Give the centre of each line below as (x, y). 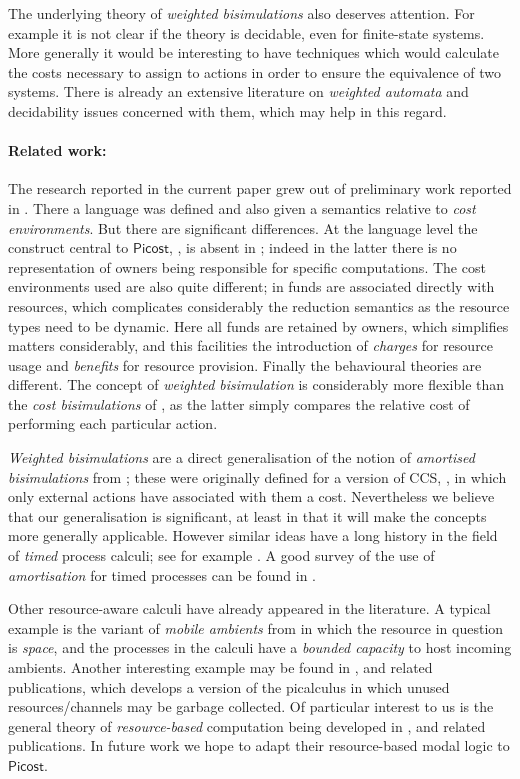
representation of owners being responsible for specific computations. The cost (247, 266)
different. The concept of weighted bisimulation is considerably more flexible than (256, 384)
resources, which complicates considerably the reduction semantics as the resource (259, 305)
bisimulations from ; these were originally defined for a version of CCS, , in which (257, 476)
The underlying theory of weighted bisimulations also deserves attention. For (241, 13)
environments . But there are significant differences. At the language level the (243, 227)
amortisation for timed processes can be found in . (162, 574)
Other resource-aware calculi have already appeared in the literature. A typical (249, 608)
